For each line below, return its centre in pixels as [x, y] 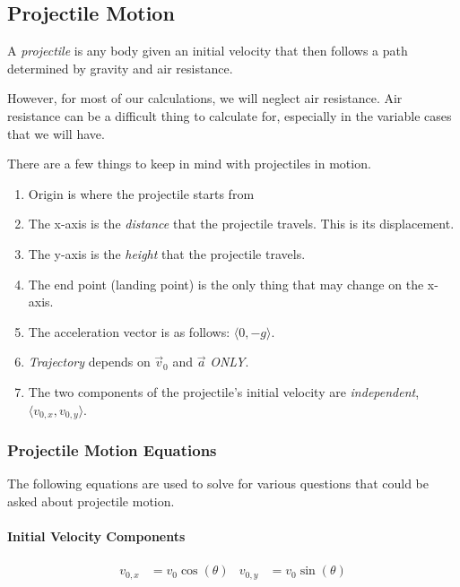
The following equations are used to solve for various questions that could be [218, 483]
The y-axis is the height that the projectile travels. [167, 253]
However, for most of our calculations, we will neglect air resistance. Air [205, 98]
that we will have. [56, 133]
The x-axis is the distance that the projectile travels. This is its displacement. [241, 224]
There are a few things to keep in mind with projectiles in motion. [189, 164]
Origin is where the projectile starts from [141, 193]
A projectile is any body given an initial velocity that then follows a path [208, 51]
